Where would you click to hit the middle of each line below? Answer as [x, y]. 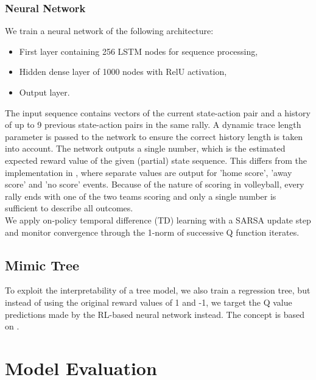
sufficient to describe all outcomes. [69, 208]
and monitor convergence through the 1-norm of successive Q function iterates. [152, 232]
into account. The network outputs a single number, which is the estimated [145, 148]
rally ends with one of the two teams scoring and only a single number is [141, 196]
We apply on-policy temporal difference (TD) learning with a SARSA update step [158, 220]
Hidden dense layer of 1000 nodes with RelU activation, [123, 72]
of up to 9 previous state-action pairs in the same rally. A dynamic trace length [153, 125]
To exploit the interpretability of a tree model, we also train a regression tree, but [158, 290]
